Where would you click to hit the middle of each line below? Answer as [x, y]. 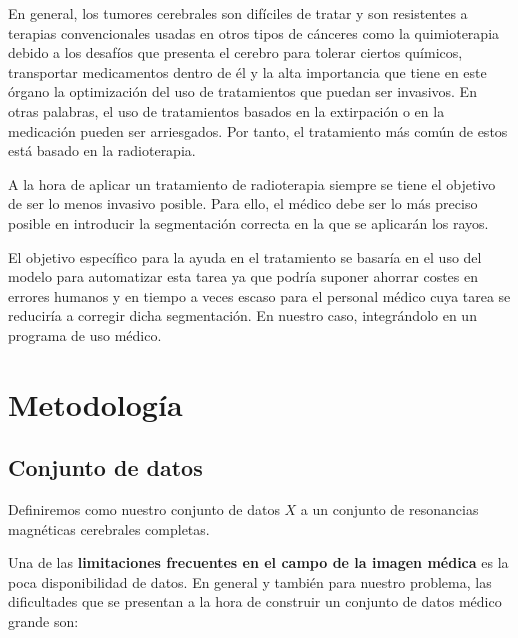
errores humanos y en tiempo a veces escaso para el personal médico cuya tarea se [259, 295]
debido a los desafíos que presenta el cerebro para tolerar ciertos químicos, [235, 52]
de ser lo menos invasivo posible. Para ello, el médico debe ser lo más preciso [243, 203]
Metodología [95, 403]
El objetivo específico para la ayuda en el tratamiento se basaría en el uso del [245, 256]
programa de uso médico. [85, 334]
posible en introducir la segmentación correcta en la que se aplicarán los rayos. [248, 222]
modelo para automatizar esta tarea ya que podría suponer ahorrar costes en [243, 276]
